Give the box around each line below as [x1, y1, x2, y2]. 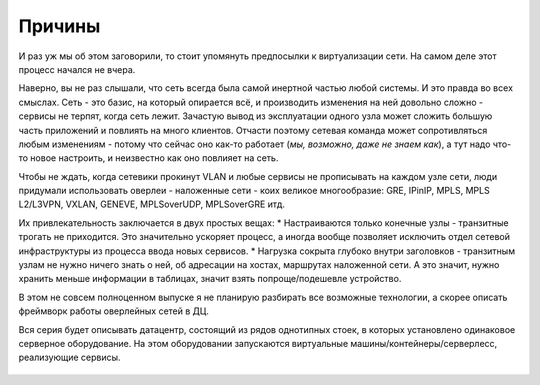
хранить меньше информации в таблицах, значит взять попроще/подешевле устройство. [18, 273, 402, 285]
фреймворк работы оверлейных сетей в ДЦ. [18, 305, 209, 317]
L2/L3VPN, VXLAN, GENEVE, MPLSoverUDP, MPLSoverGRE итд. [18, 198, 285, 210]
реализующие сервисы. [18, 351, 121, 364]
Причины [18, 15, 101, 37]
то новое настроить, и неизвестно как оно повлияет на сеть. [18, 152, 279, 164]
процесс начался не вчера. [18, 63, 136, 75]
